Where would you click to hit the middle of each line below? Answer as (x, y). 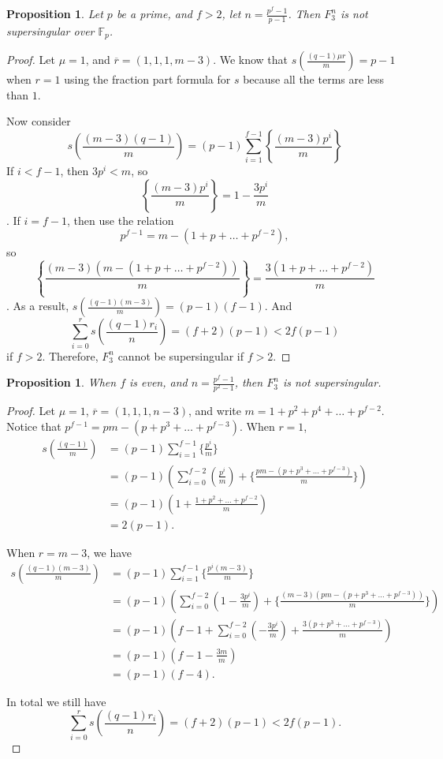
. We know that (251, 60)
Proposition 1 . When (61, 382)
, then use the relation (121, 220)
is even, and (158, 382)
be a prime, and (154, 13)
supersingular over (50, 30)
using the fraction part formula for (147, 79)
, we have (110, 552)
